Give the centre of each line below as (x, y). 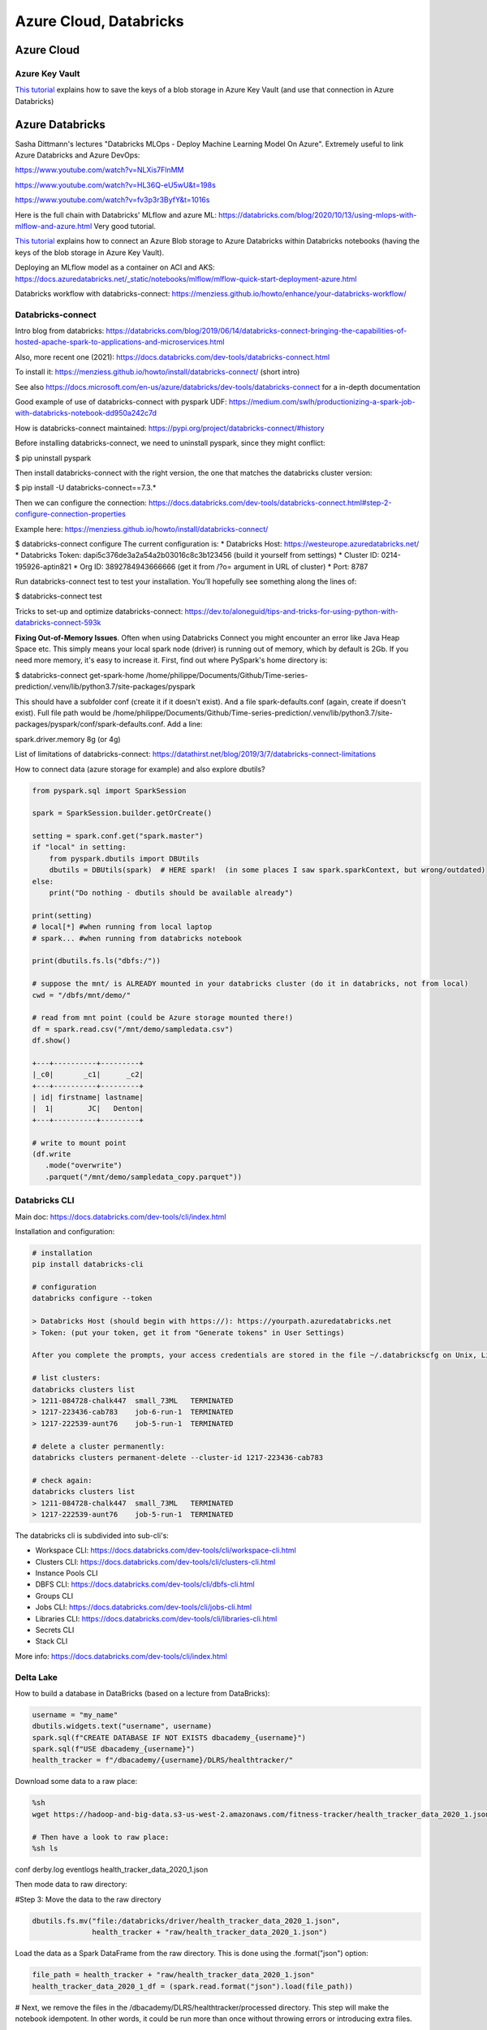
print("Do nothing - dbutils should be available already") (171, 893)
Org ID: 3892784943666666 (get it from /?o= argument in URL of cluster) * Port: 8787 (224, 566)
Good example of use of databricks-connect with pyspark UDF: (121, 402)
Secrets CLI (55, 1630)
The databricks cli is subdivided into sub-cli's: (92, 1535)
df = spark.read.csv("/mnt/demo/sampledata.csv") (133, 1029)
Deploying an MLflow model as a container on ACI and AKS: (115, 267)
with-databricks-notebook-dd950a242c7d (86, 413)
